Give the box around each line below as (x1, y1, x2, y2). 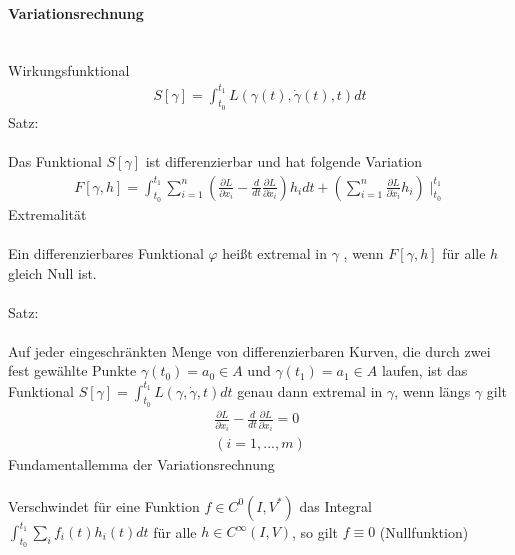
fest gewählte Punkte (8, 360, 137, 381)
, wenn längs (394, 380, 471, 401)
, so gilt (292, 521, 338, 541)
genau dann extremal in (237, 380, 383, 401)
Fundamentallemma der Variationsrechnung (8, 454, 275, 475)
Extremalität (8, 203, 87, 224)
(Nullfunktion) (379, 521, 469, 541)
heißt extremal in (222, 242, 327, 263)
